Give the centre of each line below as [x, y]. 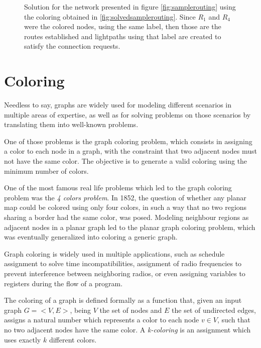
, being [81, 310]
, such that [234, 320]
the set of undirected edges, [214, 310]
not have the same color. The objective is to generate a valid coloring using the [126, 161]
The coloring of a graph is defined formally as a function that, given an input [123, 300]
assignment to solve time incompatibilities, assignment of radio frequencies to [123, 263]
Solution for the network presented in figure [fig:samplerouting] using [130, 7]
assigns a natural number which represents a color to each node [102, 320]
